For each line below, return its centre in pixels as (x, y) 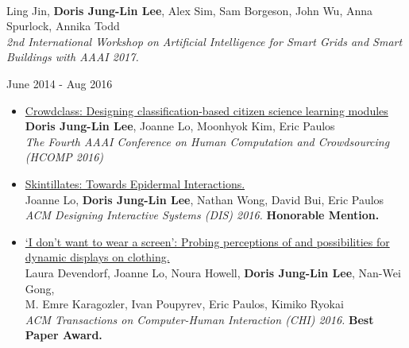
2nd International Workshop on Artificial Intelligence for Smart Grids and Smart (204, 41)
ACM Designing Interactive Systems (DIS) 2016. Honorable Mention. (202, 215)
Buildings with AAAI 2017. (73, 57)
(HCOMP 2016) (64, 157)
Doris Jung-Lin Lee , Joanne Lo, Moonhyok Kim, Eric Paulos (180, 126)
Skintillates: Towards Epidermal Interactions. (135, 183)
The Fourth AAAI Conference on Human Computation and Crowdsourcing (207, 141)
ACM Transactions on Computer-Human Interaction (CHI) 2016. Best (199, 319)
